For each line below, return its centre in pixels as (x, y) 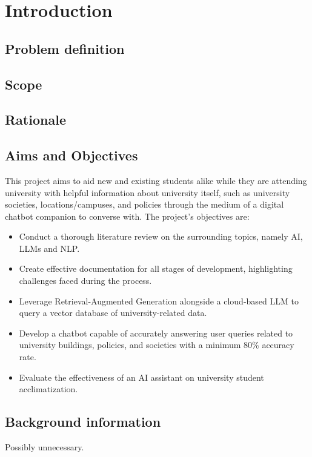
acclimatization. (48, 389)
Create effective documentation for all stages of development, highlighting (156, 268)
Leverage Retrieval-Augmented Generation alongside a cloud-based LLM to (159, 301)
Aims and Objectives (71, 155)
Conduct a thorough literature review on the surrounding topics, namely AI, (161, 236)
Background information (83, 422)
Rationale (35, 120)
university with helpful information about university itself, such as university (148, 192)
